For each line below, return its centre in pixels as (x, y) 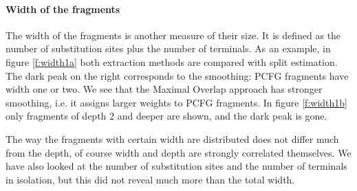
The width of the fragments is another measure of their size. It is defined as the (173, 35)
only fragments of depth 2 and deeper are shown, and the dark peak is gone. (166, 116)
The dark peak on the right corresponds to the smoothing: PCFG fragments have (177, 75)
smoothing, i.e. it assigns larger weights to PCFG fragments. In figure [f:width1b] (176, 102)
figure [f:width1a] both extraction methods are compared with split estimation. (172, 61)
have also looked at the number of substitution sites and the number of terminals (176, 166)
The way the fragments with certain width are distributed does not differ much (172, 138)
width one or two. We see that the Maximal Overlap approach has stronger (164, 89)
